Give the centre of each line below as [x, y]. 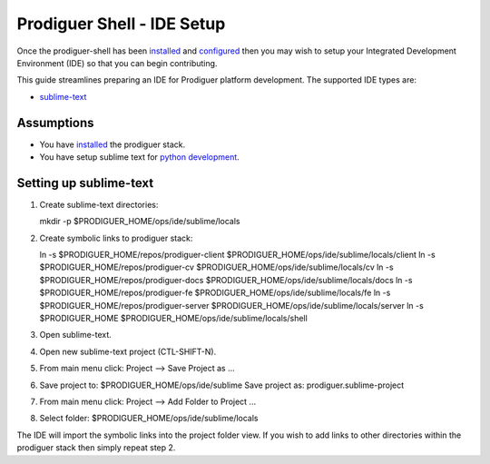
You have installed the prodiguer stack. [113, 144]
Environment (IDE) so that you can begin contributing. [117, 63]
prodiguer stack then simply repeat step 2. [96, 448]
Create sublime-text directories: [99, 204]
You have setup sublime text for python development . [139, 157]
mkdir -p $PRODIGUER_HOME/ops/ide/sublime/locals [140, 222]
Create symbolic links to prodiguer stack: [116, 238]
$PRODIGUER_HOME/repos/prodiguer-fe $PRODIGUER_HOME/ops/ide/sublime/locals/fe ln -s [215, 293]
